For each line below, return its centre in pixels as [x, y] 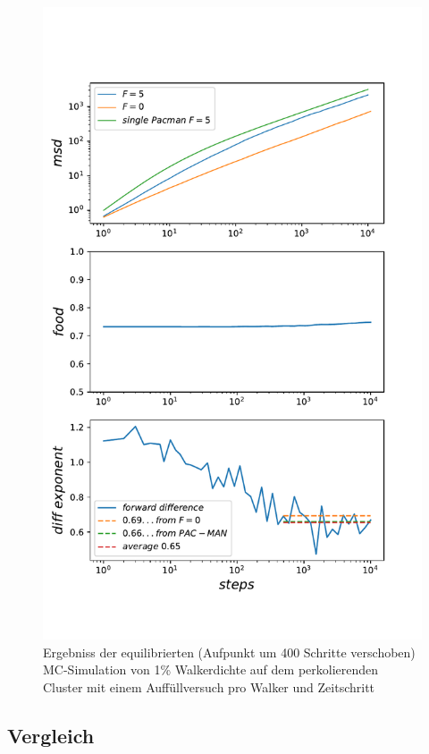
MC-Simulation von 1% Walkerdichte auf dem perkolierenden [211, 669]
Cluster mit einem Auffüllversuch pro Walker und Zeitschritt [209, 686]
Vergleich [51, 735]
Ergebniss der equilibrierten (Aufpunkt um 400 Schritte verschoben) [229, 652]
